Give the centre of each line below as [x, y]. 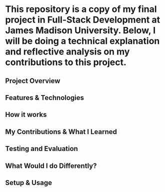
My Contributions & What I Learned [61, 132]
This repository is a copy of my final [81, 9]
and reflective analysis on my [67, 52]
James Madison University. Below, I [80, 30]
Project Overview [33, 81]
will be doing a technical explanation [82, 41]
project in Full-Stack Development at [83, 20]
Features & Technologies [44, 98]
